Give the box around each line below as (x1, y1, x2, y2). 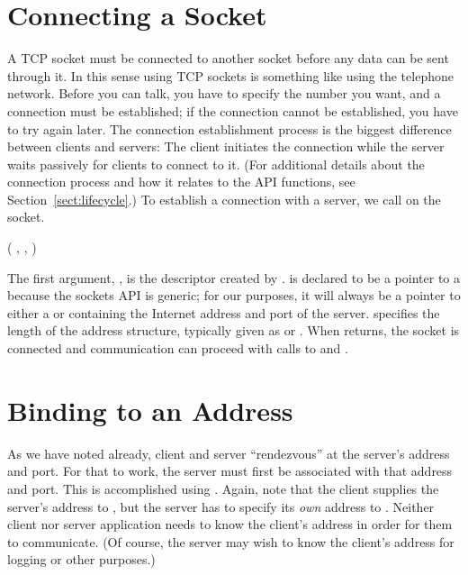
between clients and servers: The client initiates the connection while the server (7, 137, 445, 156)
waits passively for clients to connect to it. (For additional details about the (7, 154, 425, 173)
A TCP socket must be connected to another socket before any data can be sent (7, 49, 449, 68)
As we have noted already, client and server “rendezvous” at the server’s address (7, 443, 450, 462)
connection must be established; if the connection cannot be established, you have (7, 101, 458, 120)
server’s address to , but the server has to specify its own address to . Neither (7, 497, 435, 516)
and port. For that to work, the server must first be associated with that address (7, 461, 453, 480)
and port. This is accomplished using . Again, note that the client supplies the (7, 479, 439, 497)
